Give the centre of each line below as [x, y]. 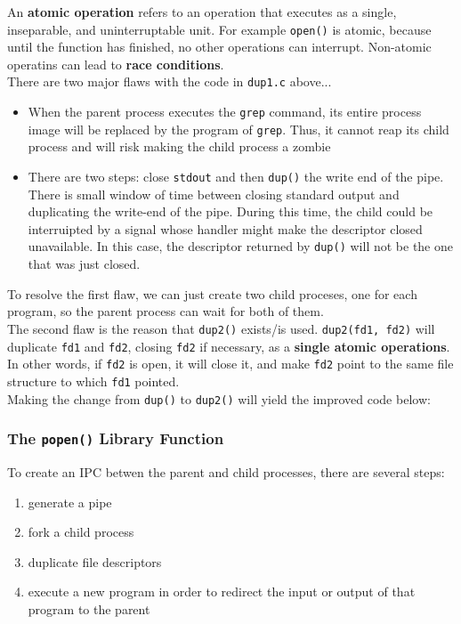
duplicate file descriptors [95, 561]
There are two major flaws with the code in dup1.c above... [170, 81]
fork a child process [81, 532]
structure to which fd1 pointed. [93, 381]
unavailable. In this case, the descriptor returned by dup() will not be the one [240, 246]
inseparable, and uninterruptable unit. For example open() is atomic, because [219, 29]
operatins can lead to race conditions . [116, 64]
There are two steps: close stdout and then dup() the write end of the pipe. [236, 176]
